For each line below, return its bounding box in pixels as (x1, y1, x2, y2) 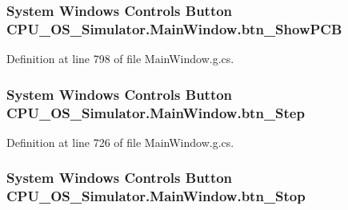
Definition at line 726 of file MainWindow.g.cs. (6, 133, 234, 150)
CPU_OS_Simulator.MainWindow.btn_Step (6, 102, 305, 122)
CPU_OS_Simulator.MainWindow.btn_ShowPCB (6, 18, 342, 38)
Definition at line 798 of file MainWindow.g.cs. (6, 50, 234, 67)
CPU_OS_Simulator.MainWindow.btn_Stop (6, 186, 306, 206)
